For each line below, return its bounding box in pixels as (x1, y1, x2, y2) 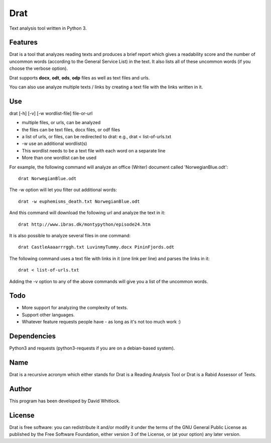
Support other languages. (22, 312, 75, 318)
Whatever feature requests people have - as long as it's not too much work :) (22, 319, 181, 325)
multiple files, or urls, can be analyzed (22, 120, 101, 126)
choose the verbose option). (9, 65, 68, 71)
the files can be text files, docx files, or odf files (22, 126, 120, 133)
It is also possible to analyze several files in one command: (9, 233, 131, 238)
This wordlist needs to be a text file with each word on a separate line (22, 147, 166, 153)
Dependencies (9, 332, 56, 340)
